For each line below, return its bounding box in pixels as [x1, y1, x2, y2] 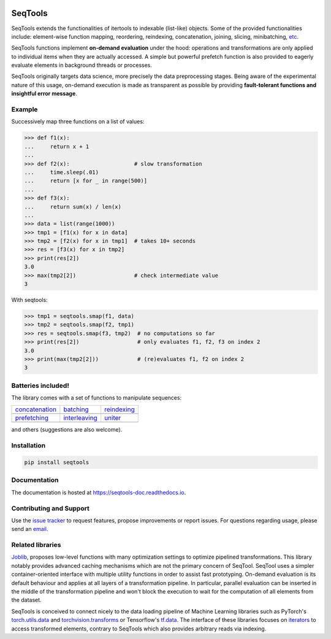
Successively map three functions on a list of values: [11, 118, 145, 125]
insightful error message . [11, 90, 78, 98]
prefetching [15, 414, 49, 422]
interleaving [63, 414, 97, 422]
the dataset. [11, 596, 42, 604]
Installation [11, 441, 46, 450]
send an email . [11, 525, 48, 533]
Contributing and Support [11, 504, 90, 513]
